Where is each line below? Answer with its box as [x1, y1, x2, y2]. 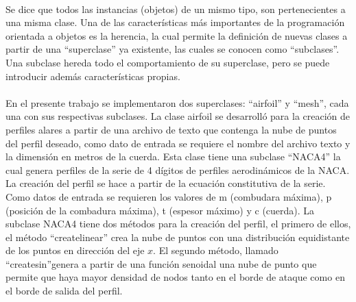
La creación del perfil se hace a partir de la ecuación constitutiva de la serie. [5, 176, 326, 190]
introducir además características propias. [5, 68, 180, 83]
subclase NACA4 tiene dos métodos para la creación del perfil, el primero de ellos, [5, 216, 351, 231]
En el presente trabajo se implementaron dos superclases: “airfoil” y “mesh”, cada [5, 95, 349, 110]
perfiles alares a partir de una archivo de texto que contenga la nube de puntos [5, 122, 337, 136]
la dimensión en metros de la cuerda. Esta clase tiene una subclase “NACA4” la [5, 149, 341, 164]
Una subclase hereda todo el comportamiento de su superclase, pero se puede [5, 55, 330, 69]
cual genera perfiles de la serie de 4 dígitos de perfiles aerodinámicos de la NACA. [5, 162, 350, 177]
